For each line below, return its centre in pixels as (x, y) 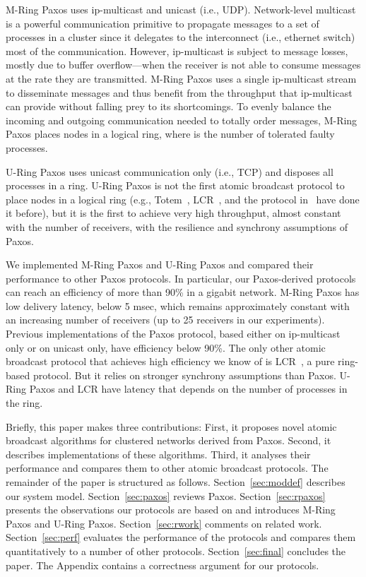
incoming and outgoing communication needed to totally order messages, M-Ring (182, 120)
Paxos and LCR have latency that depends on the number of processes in (188, 389)
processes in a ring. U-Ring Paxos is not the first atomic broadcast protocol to (175, 185)
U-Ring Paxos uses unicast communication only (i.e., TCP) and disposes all (170, 171)
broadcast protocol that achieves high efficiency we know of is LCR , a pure (170, 361)
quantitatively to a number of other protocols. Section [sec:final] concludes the (176, 551)
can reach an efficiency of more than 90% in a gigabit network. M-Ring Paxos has (183, 292)
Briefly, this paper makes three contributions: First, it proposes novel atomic (171, 426)
